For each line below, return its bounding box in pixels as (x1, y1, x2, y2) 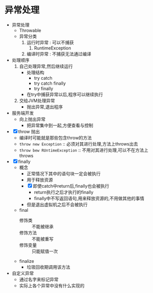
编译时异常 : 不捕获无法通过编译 (26, 50, 92, 57)
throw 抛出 (18, 128, 40, 134)
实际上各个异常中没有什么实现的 (19, 283, 85, 289)
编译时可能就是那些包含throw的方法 (19, 135, 92, 141)
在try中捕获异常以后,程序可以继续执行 (26, 91, 103, 97)
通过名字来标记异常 (19, 276, 59, 282)
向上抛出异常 (19, 116, 46, 122)
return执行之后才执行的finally (34, 189, 94, 195)
